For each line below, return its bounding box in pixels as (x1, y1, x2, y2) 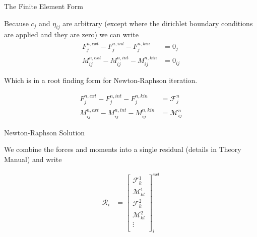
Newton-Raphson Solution (4, 127, 85, 137)
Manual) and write (4, 153, 62, 164)
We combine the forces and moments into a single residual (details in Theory (4, 144, 241, 154)
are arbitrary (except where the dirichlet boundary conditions (62, 18, 253, 28)
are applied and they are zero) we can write (4, 29, 139, 40)
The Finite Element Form (4, 1, 83, 11)
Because (4, 18, 29, 28)
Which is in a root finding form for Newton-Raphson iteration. (4, 74, 198, 85)
